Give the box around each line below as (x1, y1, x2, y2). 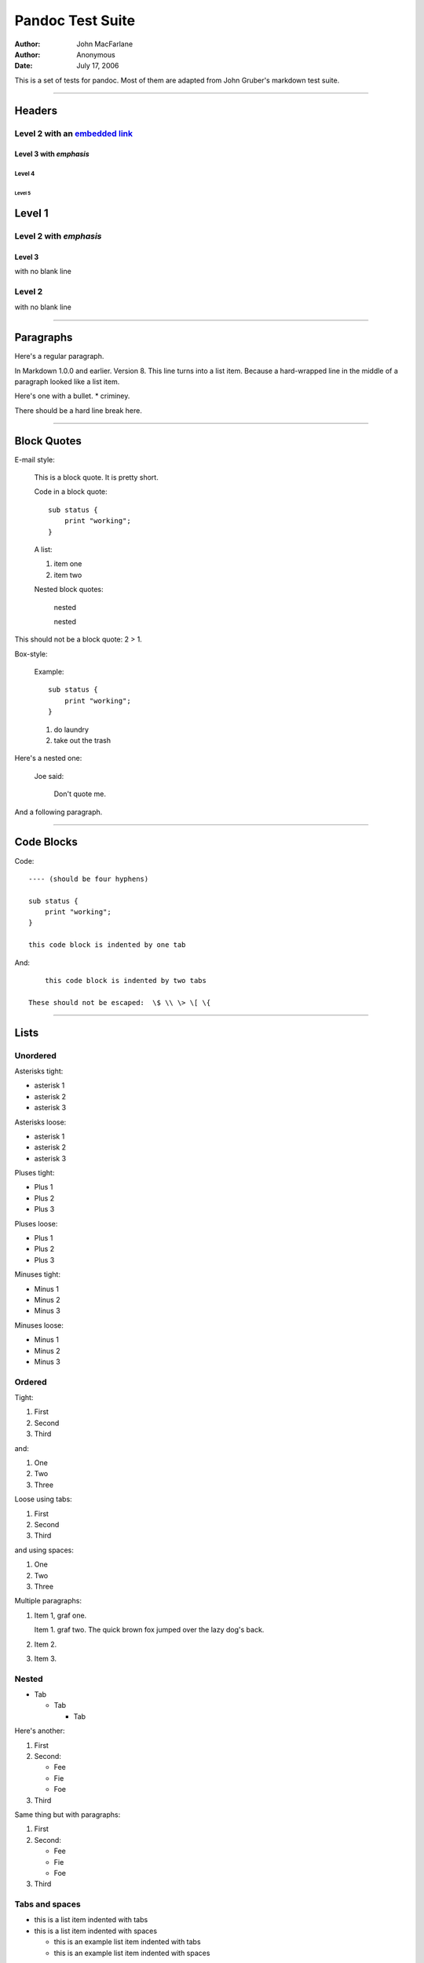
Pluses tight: (14, 1168, 55, 1178)
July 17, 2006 (76, 61, 119, 71)
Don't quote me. (53, 789, 106, 799)
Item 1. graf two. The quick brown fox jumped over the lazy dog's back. (34, 1625, 265, 1635)
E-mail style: (14, 455, 55, 464)
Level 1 (14, 207, 49, 220)
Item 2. (34, 1639, 57, 1649)
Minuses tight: (14, 1270, 60, 1279)
